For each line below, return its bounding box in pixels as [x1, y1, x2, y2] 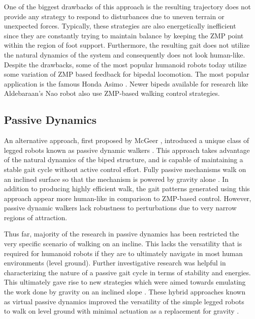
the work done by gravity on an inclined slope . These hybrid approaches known [4, 287, 246, 297]
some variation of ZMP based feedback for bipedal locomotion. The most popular [4, 69, 250, 79]
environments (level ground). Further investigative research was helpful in [4, 258, 226, 268]
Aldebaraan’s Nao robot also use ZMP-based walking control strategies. [4, 88, 220, 98]
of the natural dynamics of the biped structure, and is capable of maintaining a [4, 154, 243, 165]
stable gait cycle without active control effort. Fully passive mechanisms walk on [4, 164, 246, 174]
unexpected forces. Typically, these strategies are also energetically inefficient [4, 21, 236, 31]
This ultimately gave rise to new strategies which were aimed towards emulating [4, 277, 246, 287]
